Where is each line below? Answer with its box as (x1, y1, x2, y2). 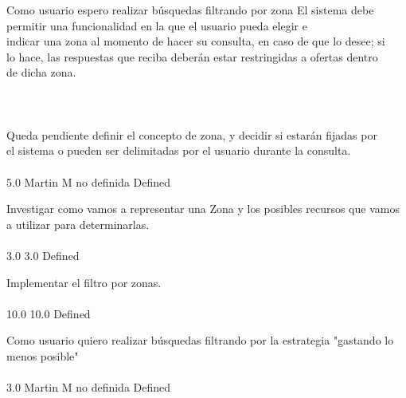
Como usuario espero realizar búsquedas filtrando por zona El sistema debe (6, 2, 374, 18)
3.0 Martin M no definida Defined (6, 379, 171, 396)
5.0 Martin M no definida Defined (6, 173, 171, 190)
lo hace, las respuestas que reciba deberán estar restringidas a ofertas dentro (6, 48, 378, 65)
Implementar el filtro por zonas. (6, 274, 162, 290)
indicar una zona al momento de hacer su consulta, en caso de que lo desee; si (6, 33, 385, 49)
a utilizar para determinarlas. (6, 215, 150, 232)
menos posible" (6, 347, 79, 364)
